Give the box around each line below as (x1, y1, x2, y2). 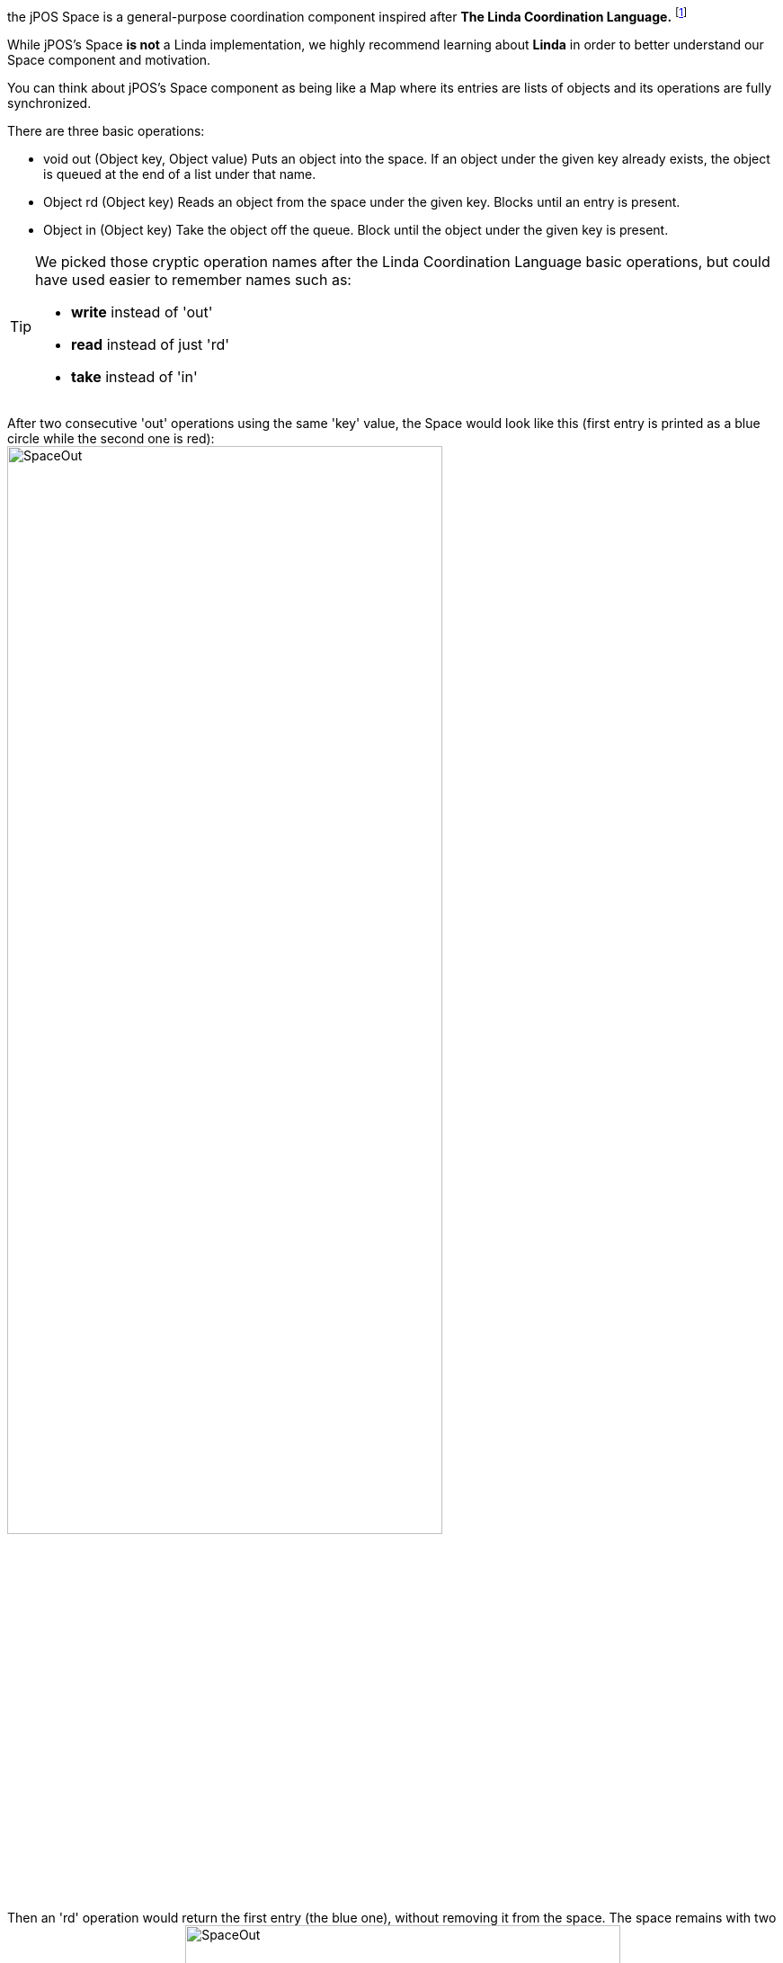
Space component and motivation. (7, 51, 211, 67)
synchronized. (7, 94, 92, 111)
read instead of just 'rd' (71, 335, 229, 353)
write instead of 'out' (71, 302, 213, 321)
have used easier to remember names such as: (35, 270, 351, 289)
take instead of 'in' (71, 367, 198, 386)
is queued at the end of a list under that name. (43, 165, 316, 182)
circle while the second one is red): (7, 430, 215, 446)
